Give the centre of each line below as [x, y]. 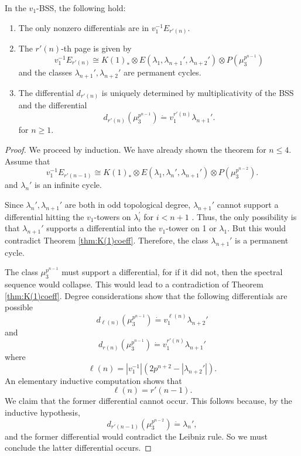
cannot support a [248, 204]
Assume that [28, 161]
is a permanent [262, 240]
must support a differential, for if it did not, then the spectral [172, 272]
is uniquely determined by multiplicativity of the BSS [198, 92]
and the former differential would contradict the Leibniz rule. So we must [136, 436]
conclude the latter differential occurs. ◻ [78, 448]
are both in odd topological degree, [128, 204]
